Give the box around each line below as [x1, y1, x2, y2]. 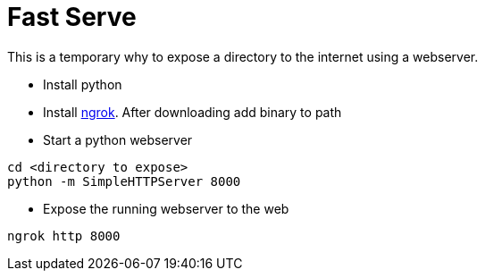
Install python [43, 76, 122, 92]
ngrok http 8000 [7, 228, 121, 243]
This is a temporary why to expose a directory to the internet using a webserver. [7, 48, 479, 64]
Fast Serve [7, 2, 137, 32]
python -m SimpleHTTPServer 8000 [7, 173, 241, 189]
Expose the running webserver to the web [43, 200, 289, 216]
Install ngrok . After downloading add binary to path [43, 104, 342, 120]
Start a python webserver [43, 131, 193, 147]
